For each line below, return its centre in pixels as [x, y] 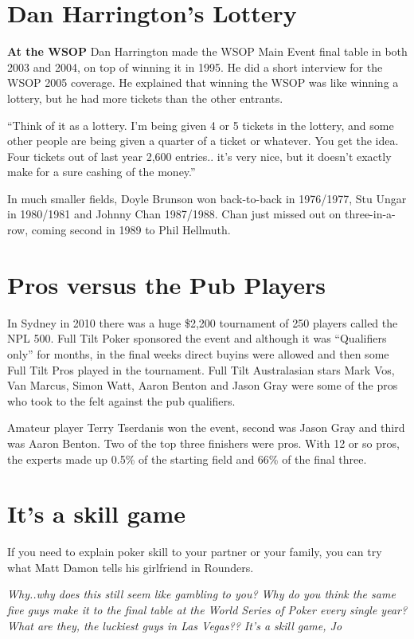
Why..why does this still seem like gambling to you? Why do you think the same [201, 594]
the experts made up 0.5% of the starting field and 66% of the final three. [187, 459]
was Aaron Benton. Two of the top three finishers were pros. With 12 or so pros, [203, 443]
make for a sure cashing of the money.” [102, 172]
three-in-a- [370, 214]
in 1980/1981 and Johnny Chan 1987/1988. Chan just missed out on [174, 214]
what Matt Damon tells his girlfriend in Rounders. [131, 567]
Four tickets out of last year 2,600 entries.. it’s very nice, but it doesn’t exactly [199, 156]
